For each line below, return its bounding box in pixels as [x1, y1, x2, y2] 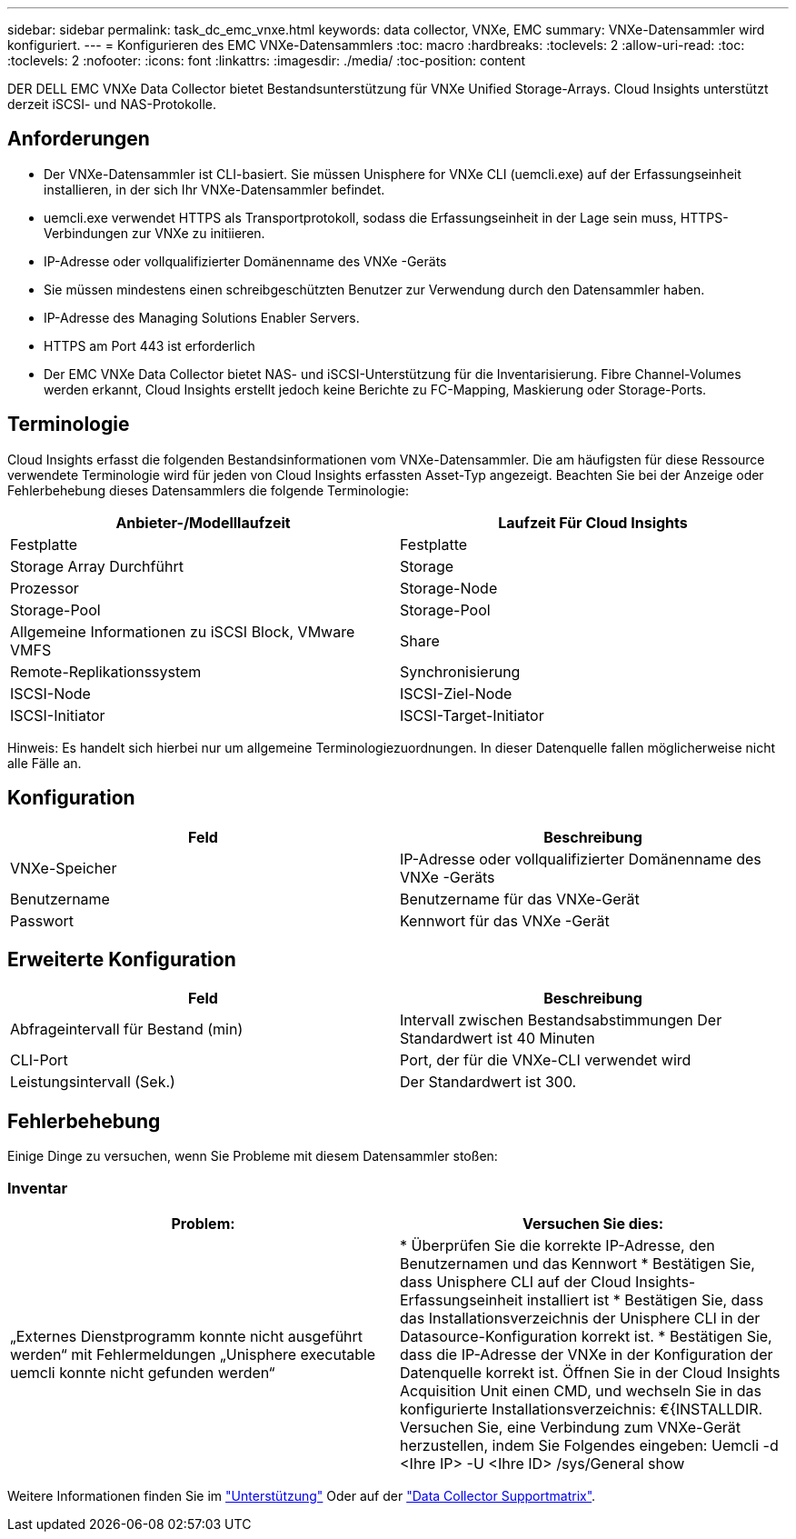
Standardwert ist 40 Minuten [400, 1029, 595, 1048]
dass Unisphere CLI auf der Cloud [400, 1272, 632, 1291]
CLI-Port [10, 1051, 68, 1070]
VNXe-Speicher [10, 858, 117, 877]
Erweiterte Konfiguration [7, 947, 236, 971]
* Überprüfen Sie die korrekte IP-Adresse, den [400, 1235, 715, 1254]
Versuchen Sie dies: [522, 1214, 663, 1233]
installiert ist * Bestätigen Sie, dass [526, 1290, 764, 1309]
